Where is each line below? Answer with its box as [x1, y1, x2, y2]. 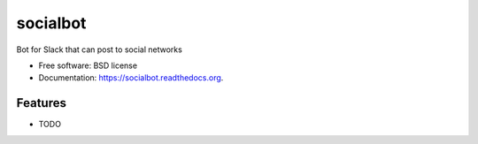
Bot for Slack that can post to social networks [16, 44, 183, 55]
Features [16, 95, 66, 110]
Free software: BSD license [38, 60, 137, 71]
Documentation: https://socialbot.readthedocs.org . [38, 72, 224, 83]
